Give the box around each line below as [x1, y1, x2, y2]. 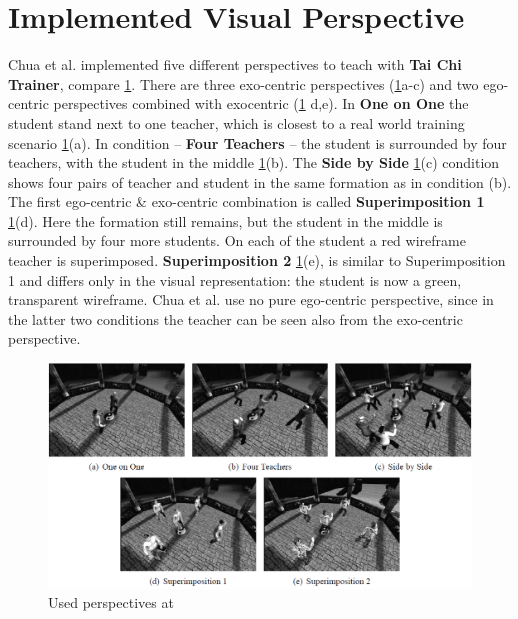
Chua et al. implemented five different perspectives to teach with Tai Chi [8, 54, 462, 75]
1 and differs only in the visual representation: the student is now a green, [8, 269, 462, 290]
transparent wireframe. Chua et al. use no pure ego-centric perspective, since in [8, 289, 494, 310]
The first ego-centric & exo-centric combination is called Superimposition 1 [8, 191, 485, 212]
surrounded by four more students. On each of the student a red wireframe [8, 230, 466, 251]
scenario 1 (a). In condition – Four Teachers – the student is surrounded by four [8, 132, 507, 153]
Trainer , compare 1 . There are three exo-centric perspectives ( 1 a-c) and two [8, 73, 479, 94]
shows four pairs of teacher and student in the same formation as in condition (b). [8, 171, 512, 192]
